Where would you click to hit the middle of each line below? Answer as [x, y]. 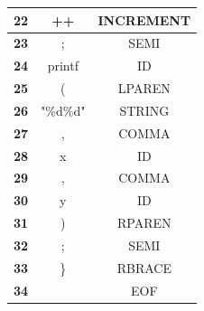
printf [63, 66]
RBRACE [144, 267]
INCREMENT [144, 19]
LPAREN [144, 88]
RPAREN [144, 223]
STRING [144, 110]
